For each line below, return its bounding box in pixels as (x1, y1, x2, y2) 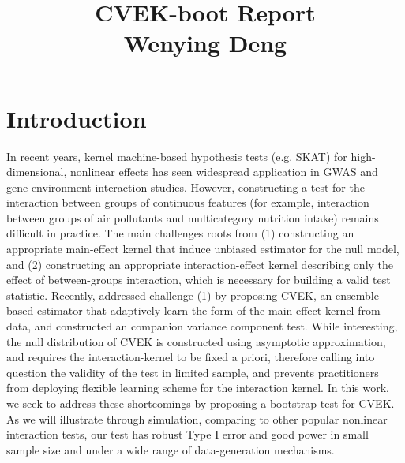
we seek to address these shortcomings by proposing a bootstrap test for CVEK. (6, 395, 395, 411)
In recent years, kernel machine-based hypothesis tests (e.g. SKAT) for (6, 147, 347, 164)
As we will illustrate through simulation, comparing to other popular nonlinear (6, 410, 388, 427)
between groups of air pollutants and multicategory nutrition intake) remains (6, 209, 379, 226)
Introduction (6, 102, 147, 134)
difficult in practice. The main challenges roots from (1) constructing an (6, 225, 354, 241)
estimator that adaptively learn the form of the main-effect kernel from (36, 302, 381, 319)
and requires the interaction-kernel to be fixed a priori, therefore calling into (6, 349, 375, 365)
